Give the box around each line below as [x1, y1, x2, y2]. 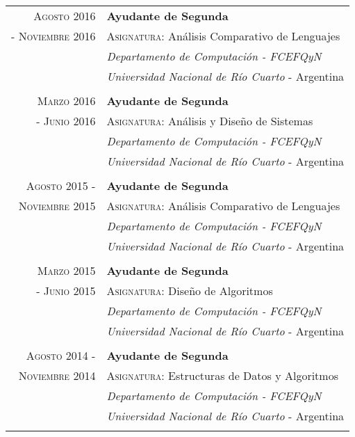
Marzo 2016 [37, 93, 96, 109]
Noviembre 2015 [18, 198, 96, 214]
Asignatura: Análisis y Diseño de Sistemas [106, 113, 313, 129]
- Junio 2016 [36, 113, 96, 129]
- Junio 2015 [36, 283, 96, 299]
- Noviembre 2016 [11, 28, 96, 44]
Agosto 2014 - [26, 347, 96, 363]
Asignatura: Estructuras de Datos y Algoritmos [106, 367, 338, 383]
